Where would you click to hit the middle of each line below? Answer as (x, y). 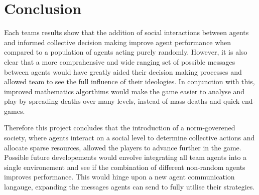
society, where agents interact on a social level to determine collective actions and (129, 138)
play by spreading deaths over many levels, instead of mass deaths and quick (122, 101)
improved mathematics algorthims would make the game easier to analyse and (124, 91)
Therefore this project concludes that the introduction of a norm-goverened (120, 128)
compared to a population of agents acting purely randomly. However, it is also (126, 52)
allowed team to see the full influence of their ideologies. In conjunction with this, (129, 81)
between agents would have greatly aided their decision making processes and (123, 71)
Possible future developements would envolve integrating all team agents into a (125, 157)
